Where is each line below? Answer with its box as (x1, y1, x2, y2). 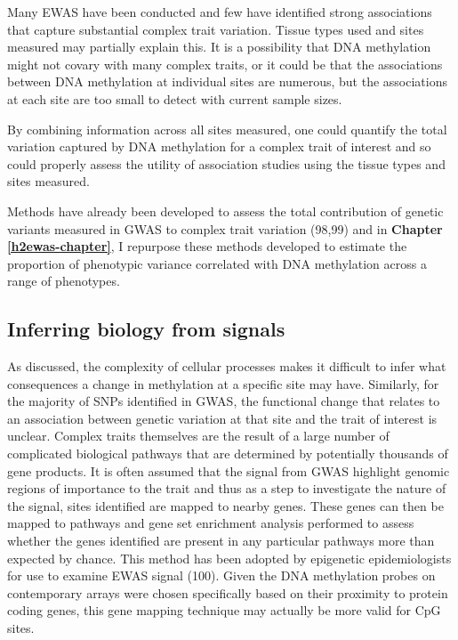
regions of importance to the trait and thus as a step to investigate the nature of (7, 479, 446, 498)
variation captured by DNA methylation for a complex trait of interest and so (7, 137, 431, 156)
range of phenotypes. (7, 271, 120, 290)
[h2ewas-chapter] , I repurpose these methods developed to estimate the (7, 237, 407, 255)
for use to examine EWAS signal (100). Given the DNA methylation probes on (7, 566, 436, 585)
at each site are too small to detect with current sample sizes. (7, 89, 342, 108)
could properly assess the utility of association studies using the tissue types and (7, 154, 446, 173)
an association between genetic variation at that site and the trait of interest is (7, 409, 438, 427)
